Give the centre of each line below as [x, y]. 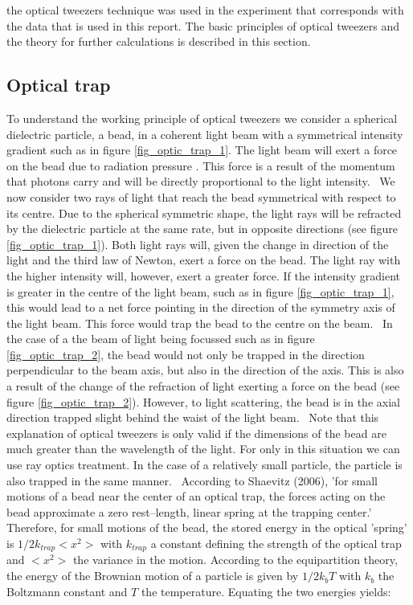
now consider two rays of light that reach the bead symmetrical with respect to [201, 196]
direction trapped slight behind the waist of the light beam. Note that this [193, 417]
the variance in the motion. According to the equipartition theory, [235, 560]
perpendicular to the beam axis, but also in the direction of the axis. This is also [205, 370]
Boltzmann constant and [67, 591]
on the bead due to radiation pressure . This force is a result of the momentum [201, 165]
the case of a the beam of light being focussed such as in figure [161, 339]
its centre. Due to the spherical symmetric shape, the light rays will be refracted [204, 213]
